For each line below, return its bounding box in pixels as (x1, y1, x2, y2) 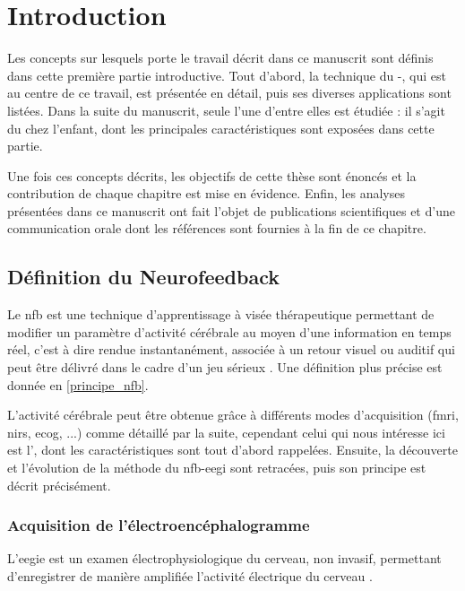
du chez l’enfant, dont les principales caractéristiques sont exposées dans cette (7, 118, 435, 137)
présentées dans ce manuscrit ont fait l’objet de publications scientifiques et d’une (7, 201, 455, 220)
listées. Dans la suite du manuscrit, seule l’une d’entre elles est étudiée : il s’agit (7, 100, 445, 119)
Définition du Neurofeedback (7, 263, 280, 291)
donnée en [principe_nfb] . (7, 375, 149, 394)
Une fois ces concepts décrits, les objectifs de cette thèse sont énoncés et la (7, 166, 417, 185)
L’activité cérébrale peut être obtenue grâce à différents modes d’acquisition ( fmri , (7, 405, 459, 424)
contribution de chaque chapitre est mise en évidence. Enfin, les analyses (7, 184, 405, 203)
